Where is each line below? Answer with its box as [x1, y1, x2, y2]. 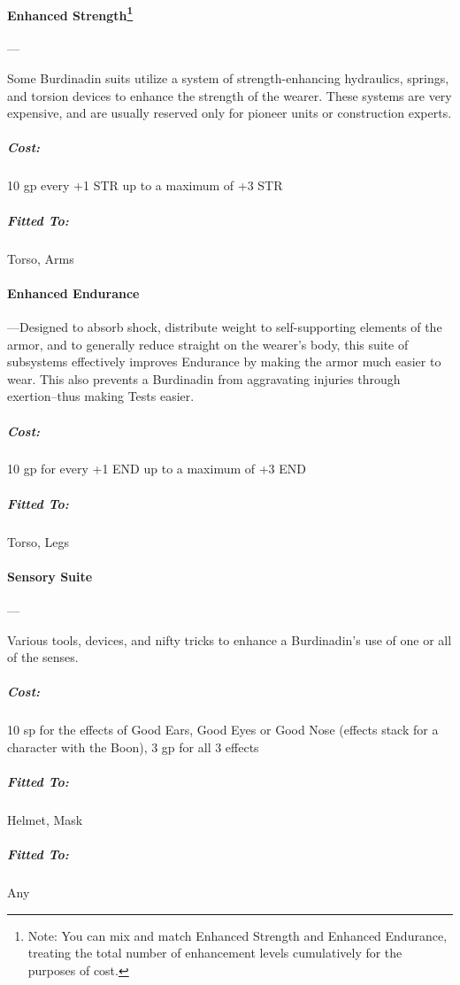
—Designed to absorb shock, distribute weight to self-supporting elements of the [7, 317, 442, 335]
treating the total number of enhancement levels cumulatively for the [27, 943, 402, 962]
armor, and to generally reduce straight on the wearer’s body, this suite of [7, 335, 409, 353]
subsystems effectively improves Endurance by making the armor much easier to [7, 352, 441, 371]
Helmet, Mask [7, 811, 83, 829]
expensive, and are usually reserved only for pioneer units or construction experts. [7, 104, 452, 122]
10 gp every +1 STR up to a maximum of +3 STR [7, 176, 283, 195]
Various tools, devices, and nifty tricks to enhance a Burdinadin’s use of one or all [7, 630, 452, 649]
